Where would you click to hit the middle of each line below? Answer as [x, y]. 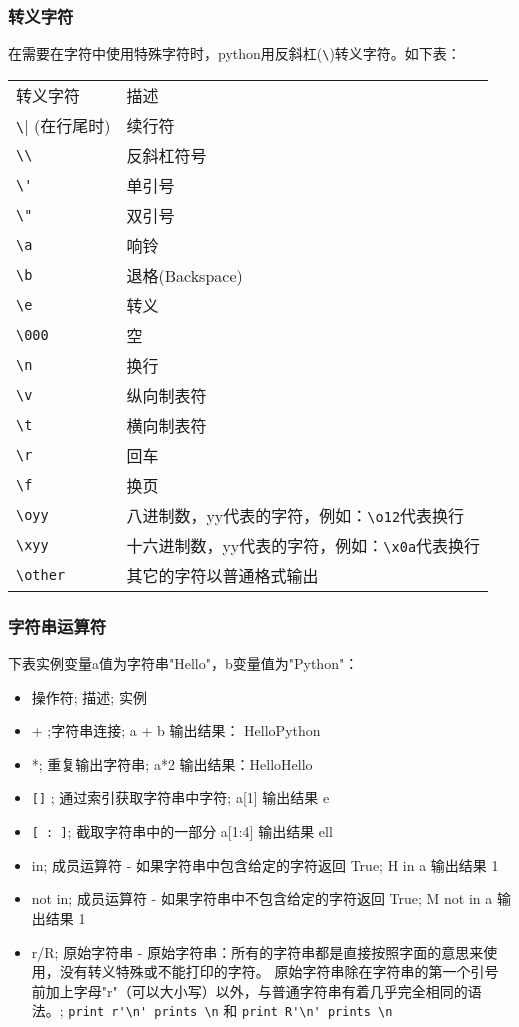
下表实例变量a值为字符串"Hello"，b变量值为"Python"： [183, 663]
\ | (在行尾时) [63, 125]
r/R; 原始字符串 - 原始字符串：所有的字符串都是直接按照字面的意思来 [257, 951]
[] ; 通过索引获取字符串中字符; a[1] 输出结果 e [180, 797]
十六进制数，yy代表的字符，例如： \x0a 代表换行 [303, 545]
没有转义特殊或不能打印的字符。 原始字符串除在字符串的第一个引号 [279, 971]
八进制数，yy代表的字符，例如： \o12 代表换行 [295, 515]
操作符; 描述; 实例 [89, 696]
